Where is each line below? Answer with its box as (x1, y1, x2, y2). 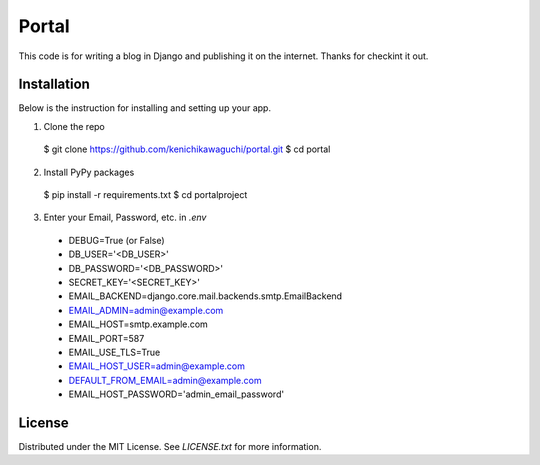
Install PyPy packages (43, 166, 135, 178)
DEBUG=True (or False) (68, 234, 165, 246)
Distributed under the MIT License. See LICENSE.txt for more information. (18, 441, 322, 452)
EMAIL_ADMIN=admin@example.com (68, 304, 224, 316)
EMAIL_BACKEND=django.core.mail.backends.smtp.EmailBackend (68, 290, 343, 302)
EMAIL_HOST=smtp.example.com (68, 318, 209, 330)
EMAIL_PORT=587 (68, 332, 145, 344)
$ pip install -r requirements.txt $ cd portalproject (43, 189, 248, 201)
